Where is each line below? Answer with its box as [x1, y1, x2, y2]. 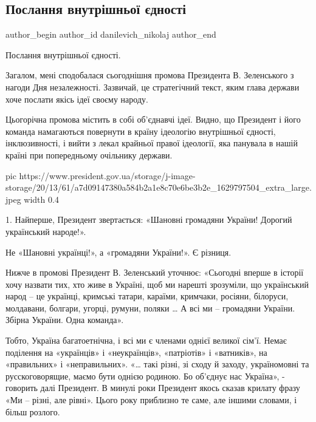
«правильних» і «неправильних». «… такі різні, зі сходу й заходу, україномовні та [5, 358, 309, 370]
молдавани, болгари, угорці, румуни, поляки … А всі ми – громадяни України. [5, 301, 295, 314]
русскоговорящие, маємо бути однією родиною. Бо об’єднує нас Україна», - [5, 369, 285, 382]
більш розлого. [5, 405, 60, 418]
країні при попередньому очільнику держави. [5, 148, 173, 161]
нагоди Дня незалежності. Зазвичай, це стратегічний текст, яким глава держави [5, 80, 300, 93]
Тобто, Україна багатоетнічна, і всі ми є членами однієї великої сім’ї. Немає [5, 334, 287, 347]
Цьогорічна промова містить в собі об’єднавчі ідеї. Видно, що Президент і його [5, 113, 301, 126]
